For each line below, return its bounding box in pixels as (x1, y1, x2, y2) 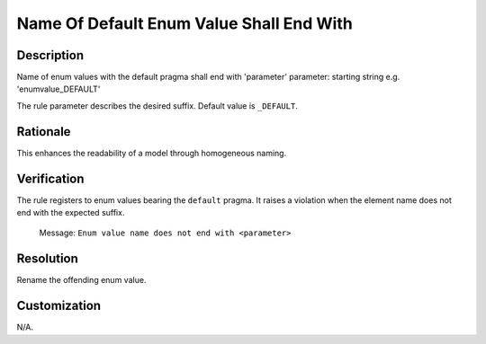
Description (16, 48, 85, 63)
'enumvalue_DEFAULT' (16, 84, 101, 94)
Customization (16, 298, 102, 313)
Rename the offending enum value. (16, 275, 147, 286)
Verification (16, 171, 85, 186)
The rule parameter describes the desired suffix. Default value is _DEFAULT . (16, 100, 299, 111)
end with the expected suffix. (16, 207, 125, 218)
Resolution (16, 251, 78, 267)
